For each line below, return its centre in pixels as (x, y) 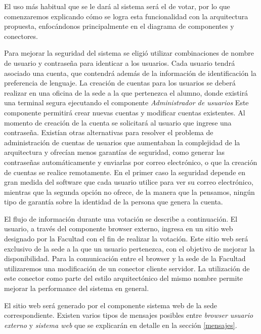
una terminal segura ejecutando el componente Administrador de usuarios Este (126, 102)
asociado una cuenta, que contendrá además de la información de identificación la (130, 73)
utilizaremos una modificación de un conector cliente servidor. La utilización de (127, 268)
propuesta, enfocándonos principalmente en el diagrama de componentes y (119, 26)
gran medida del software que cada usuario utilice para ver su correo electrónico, (129, 182)
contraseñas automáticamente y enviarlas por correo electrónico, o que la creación (131, 162)
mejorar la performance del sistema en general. (77, 288)
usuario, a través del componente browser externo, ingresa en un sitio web (119, 228)
